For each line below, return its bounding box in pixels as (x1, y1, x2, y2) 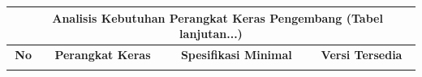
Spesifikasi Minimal (180, 45, 292, 62)
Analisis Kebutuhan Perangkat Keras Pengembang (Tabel (52, 9, 383, 26)
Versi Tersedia (321, 45, 403, 62)
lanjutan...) (179, 25, 243, 42)
